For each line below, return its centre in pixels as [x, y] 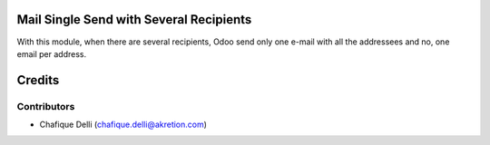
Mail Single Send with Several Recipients [134, 19]
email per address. [51, 53]
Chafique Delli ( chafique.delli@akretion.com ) [123, 125]
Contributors [46, 106]
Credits [38, 80]
